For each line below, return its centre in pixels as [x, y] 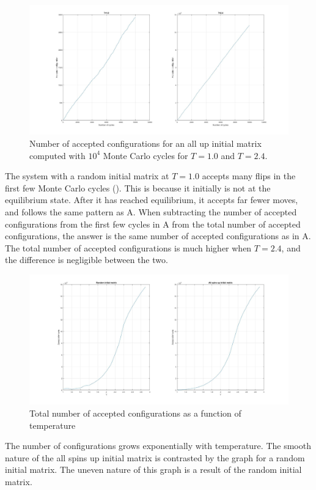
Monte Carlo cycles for [145, 155]
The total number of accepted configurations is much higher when [128, 247]
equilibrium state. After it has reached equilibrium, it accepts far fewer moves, [152, 200]
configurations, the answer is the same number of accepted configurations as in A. [158, 236]
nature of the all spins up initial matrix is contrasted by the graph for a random [155, 457]
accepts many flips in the [249, 176]
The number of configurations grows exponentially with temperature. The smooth [158, 446]
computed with [57, 155]
